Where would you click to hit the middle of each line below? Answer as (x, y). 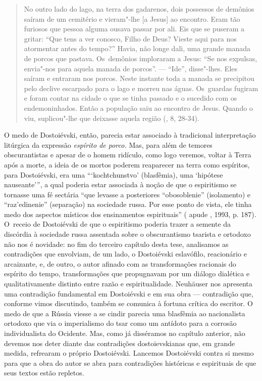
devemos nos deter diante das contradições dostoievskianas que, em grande (120, 343)
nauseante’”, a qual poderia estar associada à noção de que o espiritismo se (120, 184)
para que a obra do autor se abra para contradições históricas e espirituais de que (130, 363)
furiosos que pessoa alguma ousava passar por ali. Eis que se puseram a (134, 29)
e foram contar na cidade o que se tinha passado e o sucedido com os (130, 98)
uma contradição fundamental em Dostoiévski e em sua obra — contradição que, (129, 293)
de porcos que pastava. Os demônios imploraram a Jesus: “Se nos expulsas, (141, 58)
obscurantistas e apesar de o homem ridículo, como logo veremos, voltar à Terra (128, 155)
